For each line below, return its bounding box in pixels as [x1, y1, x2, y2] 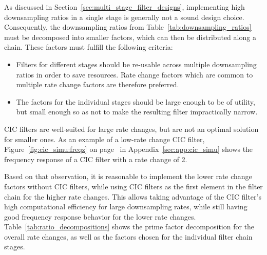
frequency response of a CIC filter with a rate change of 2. [4, 153, 187, 164]
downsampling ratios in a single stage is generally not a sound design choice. [4, 11, 244, 22]
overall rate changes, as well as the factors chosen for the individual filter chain [4, 231, 253, 242]
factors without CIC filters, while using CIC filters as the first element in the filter [4, 181, 263, 191]
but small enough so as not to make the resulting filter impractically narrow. [16, 106, 258, 117]
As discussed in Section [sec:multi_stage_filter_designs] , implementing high [4, 2, 245, 12]
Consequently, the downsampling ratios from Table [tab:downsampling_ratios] [4, 22, 252, 32]
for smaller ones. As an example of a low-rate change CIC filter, [4, 133, 205, 144]
